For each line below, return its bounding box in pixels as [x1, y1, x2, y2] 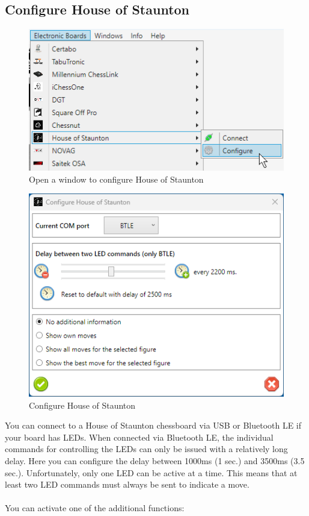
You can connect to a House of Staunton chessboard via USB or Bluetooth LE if [5, 419, 302, 432]
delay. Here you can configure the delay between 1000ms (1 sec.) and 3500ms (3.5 [5, 455, 305, 467]
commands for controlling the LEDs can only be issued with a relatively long [5, 442, 288, 455]
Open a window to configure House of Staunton [29, 172, 204, 185]
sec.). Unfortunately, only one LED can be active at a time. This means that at [5, 466, 298, 479]
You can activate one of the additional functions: [5, 502, 185, 514]
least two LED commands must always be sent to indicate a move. [5, 478, 249, 491]
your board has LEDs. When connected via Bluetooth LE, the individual [5, 430, 274, 443]
